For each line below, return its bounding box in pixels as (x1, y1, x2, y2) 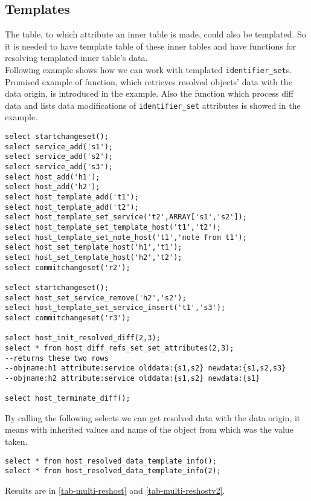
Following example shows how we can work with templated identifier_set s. (5, 63, 292, 76)
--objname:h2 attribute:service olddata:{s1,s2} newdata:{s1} (5, 373, 260, 383)
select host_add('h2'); (5, 183, 100, 192)
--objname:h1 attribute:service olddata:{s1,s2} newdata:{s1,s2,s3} (5, 364, 286, 373)
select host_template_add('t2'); (5, 202, 139, 212)
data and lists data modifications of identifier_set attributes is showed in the (5, 99, 301, 111)
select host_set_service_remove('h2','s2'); (5, 293, 187, 302)
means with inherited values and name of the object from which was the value (5, 423, 293, 436)
